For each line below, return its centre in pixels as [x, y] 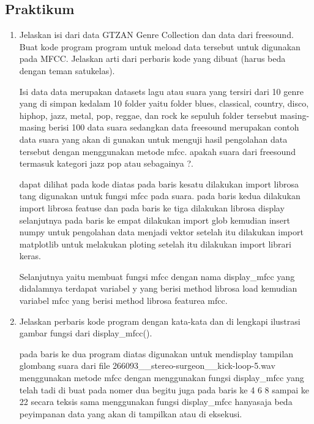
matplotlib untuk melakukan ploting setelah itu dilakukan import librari [155, 244]
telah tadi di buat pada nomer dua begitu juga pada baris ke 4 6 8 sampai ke [164, 389]
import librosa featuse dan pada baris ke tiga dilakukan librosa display [152, 207]
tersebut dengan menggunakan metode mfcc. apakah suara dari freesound [157, 151]
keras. [30, 256]
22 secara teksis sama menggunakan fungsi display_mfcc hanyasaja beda [156, 402]
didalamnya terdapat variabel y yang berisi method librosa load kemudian [158, 288]
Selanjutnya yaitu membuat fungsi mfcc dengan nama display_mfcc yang [157, 276]
